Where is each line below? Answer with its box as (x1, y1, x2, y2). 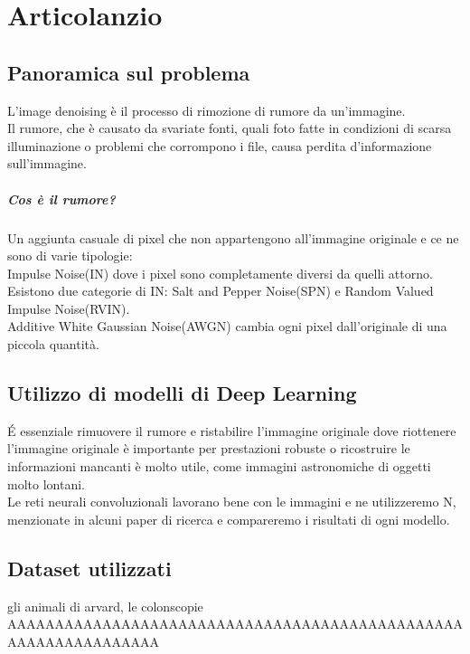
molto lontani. (7, 474, 85, 493)
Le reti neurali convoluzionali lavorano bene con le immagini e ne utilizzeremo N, (7, 492, 456, 511)
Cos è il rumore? (7, 189, 116, 208)
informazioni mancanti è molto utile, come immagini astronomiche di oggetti (7, 457, 431, 476)
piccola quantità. (7, 335, 99, 354)
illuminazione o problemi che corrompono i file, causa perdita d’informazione (7, 136, 432, 155)
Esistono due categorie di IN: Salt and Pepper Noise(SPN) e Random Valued (7, 281, 434, 300)
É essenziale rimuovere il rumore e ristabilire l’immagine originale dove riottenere (7, 421, 456, 440)
